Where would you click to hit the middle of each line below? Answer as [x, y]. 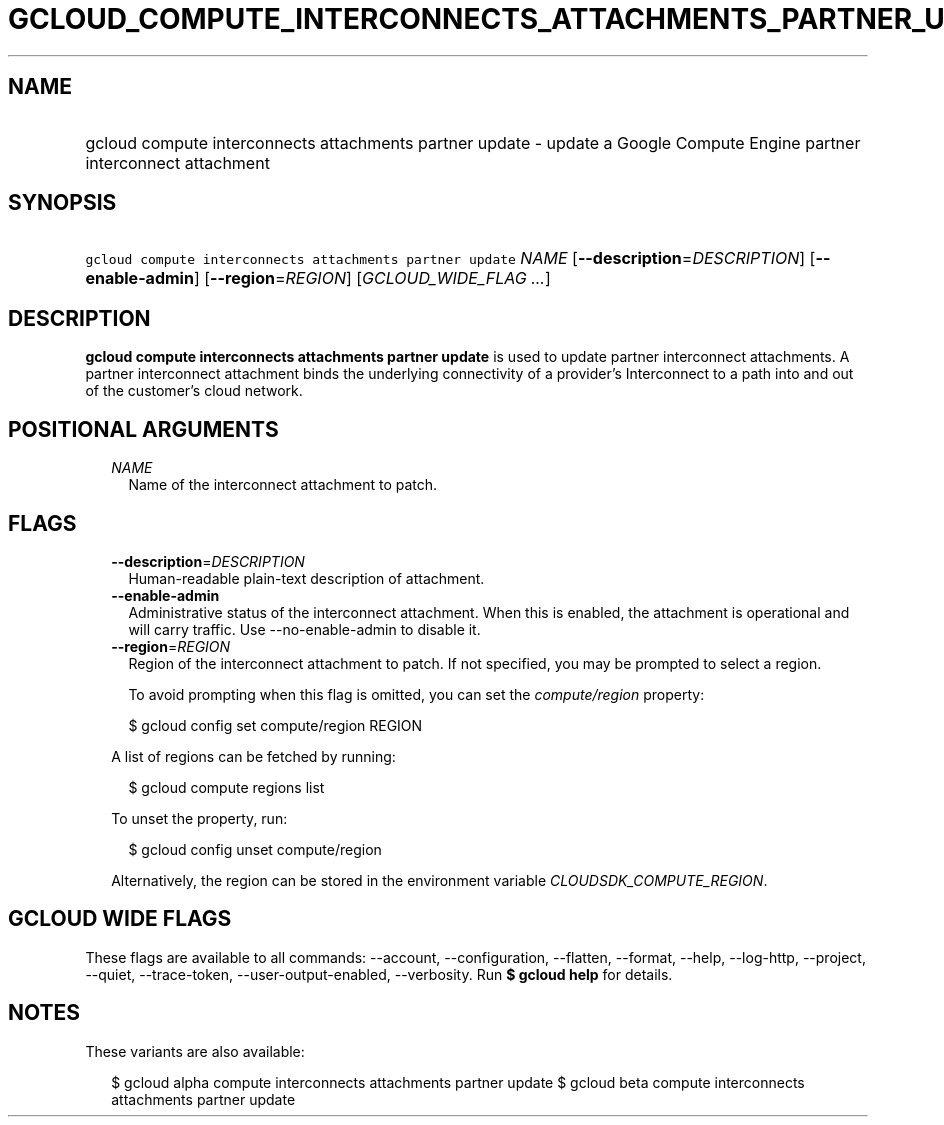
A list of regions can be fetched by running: [253, 756]
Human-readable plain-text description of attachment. [306, 578]
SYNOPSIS [62, 203]
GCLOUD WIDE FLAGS [120, 919]
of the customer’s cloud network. [194, 391]
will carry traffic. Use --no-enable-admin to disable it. [304, 629]
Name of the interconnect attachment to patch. [283, 485]
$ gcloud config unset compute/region [255, 849]
